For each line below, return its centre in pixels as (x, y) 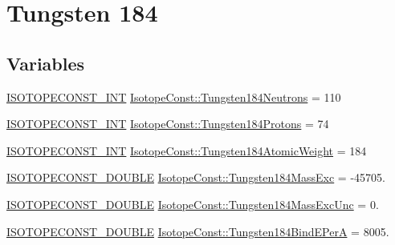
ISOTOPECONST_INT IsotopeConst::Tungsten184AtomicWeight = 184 (187, 150)
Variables (46, 63)
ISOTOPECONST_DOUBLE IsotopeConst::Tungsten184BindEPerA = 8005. (198, 231)
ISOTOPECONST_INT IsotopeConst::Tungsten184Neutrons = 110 (174, 96)
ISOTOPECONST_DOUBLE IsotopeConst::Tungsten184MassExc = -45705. (196, 177)
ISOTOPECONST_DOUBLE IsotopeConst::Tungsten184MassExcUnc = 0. (193, 204)
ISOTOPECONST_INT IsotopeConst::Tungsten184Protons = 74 (168, 124)
